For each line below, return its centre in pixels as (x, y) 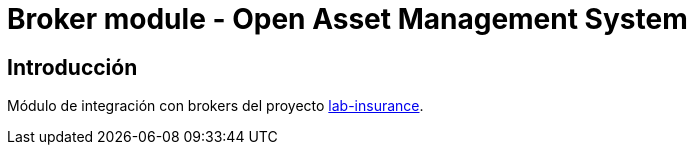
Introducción (72, 67)
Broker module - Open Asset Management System (347, 19)
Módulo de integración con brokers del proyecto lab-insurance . (215, 106)
